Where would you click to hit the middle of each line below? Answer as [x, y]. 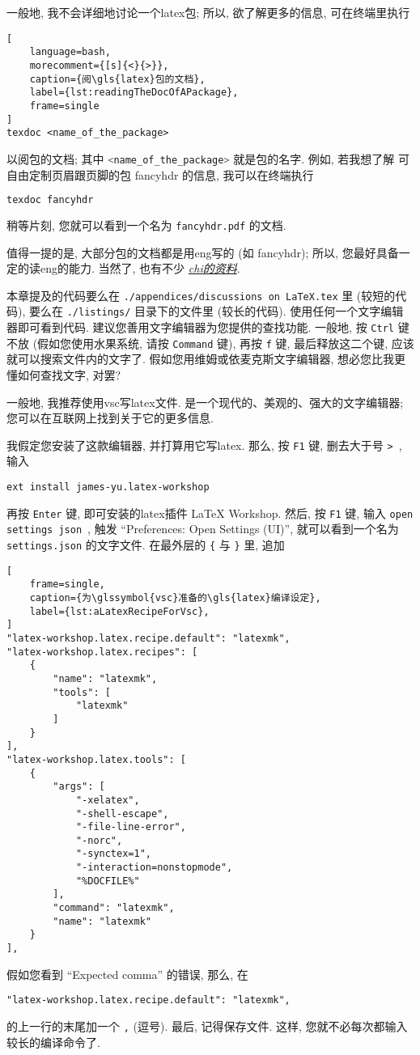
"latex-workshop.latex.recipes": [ [102, 652]
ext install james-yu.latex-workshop [108, 487]
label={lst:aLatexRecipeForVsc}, [119, 611]
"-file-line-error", [131, 827]
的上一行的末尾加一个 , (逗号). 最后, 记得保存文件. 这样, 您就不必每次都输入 [207, 1025]
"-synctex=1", [113, 854]
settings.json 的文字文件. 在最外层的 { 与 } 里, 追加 [146, 545]
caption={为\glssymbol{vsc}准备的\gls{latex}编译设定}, [175, 598]
